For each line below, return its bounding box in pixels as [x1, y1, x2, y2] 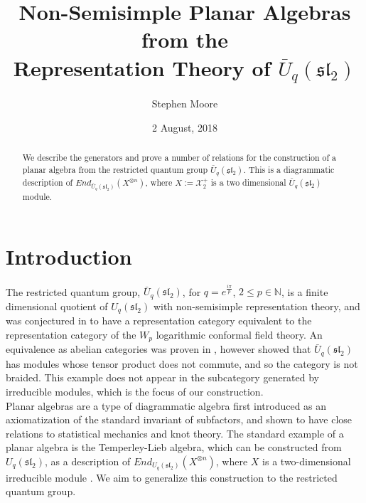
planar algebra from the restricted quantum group [22, 163, 208, 175]
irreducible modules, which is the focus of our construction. [6, 384, 264, 398]
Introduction [6, 241, 132, 270]
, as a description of [44, 453, 131, 468]
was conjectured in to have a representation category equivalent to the [6, 313, 312, 328]
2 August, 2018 [152, 120, 217, 134]
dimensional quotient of [6, 298, 108, 313]
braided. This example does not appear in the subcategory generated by [6, 370, 320, 385]
